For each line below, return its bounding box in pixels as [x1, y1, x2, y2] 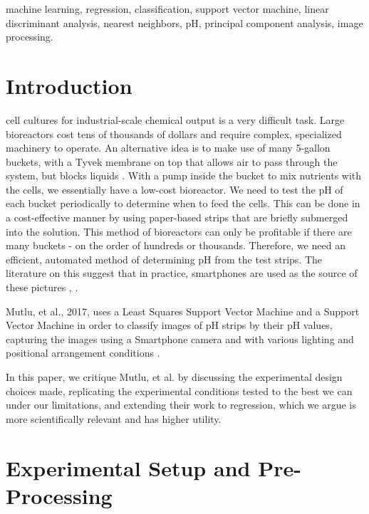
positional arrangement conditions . [6, 345, 160, 360]
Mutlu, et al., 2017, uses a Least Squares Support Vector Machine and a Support [6, 303, 360, 318]
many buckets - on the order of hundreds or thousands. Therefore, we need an [6, 238, 345, 253]
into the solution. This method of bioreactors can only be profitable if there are [6, 224, 352, 238]
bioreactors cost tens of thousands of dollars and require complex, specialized [6, 126, 342, 141]
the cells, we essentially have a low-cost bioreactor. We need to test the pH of [6, 182, 343, 196]
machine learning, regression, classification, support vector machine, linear [6, 1, 329, 16]
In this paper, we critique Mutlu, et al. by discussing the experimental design [6, 369, 343, 384]
